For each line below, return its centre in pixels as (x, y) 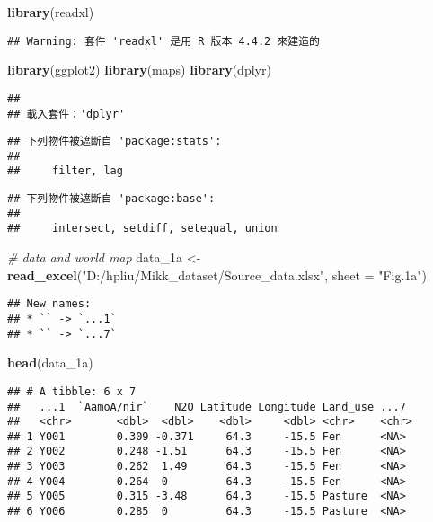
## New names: (49, 304)
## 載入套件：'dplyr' (66, 114)
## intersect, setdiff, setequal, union (142, 229)
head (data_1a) (50, 363)
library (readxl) (51, 12)
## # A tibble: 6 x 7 (72, 391)
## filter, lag (65, 171)
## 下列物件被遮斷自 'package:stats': (115, 142)
